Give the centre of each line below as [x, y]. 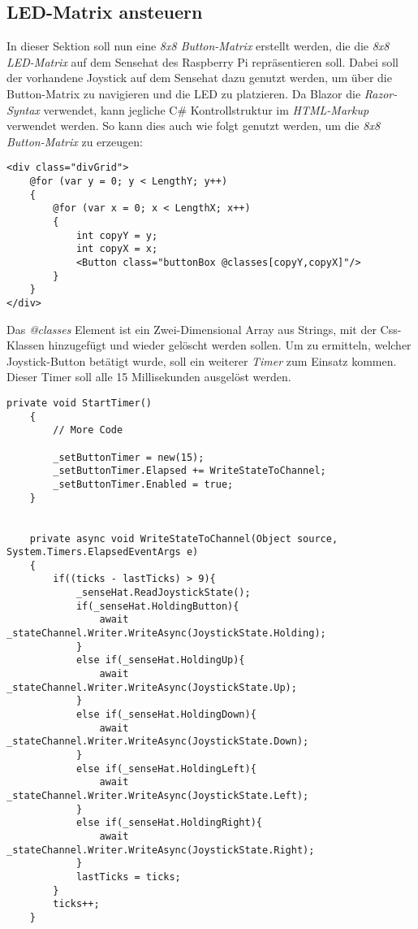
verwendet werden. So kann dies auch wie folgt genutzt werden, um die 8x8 [194, 126]
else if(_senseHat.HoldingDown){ [166, 715]
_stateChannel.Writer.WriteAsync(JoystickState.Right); [161, 850]
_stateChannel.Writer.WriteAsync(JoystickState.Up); [152, 687]
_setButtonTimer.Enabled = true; [143, 484]
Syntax [23, 109]
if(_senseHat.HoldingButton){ [157, 606]
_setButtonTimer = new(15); [129, 457]
